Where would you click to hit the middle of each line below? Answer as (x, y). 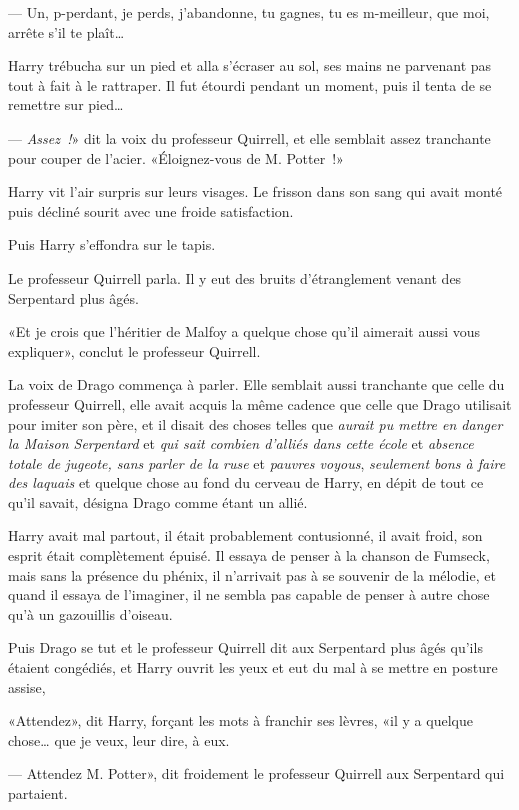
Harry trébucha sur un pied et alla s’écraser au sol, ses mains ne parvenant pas (250, 65)
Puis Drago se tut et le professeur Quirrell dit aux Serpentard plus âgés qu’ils (245, 647)
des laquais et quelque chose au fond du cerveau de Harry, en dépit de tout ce (246, 482)
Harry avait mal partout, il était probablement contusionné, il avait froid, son (245, 535)
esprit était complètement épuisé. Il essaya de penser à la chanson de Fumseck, (249, 555)
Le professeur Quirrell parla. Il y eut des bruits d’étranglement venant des (235, 277)
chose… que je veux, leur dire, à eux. (119, 739)
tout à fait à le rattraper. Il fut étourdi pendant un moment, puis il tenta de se (250, 84)
